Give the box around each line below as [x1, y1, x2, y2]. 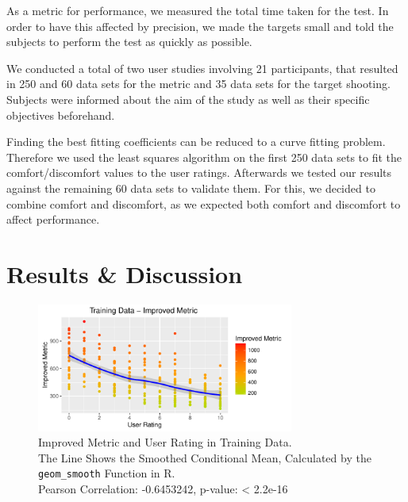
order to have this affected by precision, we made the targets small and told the [6, 17, 394, 34]
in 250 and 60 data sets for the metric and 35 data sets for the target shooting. [6, 75, 391, 92]
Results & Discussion [6, 257, 243, 289]
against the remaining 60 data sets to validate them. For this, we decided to [6, 179, 375, 196]
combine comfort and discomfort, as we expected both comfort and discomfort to [6, 195, 401, 212]
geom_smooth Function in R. [38, 465, 175, 481]
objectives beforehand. [6, 106, 115, 123]
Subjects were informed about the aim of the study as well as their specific [6, 90, 370, 107]
